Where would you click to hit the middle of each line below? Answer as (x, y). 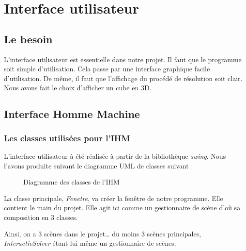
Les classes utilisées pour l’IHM (67, 138)
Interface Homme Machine (72, 114)
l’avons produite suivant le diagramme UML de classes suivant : (99, 165)
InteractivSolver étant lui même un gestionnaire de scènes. (90, 243)
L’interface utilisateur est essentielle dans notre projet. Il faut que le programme (123, 59)
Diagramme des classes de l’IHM (71, 182)
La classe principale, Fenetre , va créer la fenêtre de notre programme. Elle (114, 198)
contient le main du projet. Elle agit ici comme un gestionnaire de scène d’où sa (122, 208)
